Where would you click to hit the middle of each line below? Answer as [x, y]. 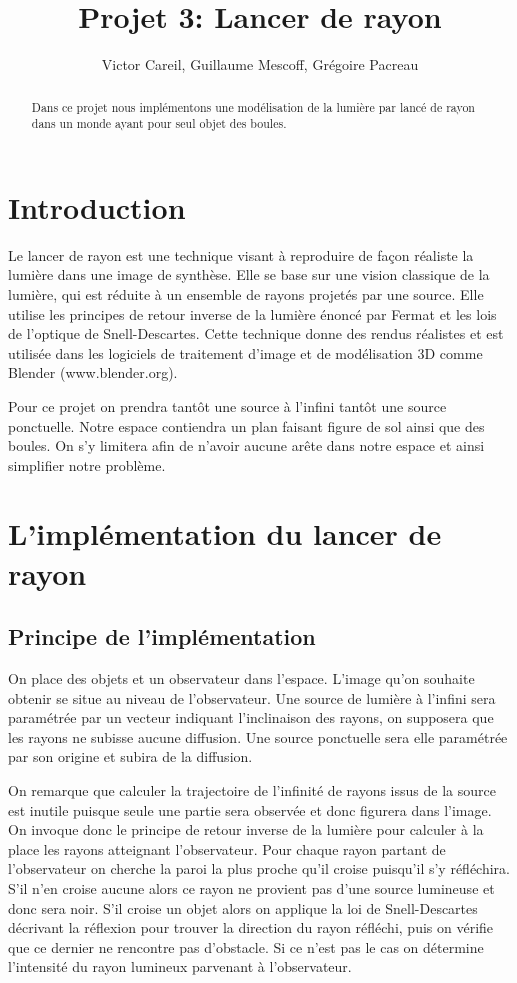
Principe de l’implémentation [162, 636]
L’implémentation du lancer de [225, 533]
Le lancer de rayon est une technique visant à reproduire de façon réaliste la [241, 254]
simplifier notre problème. [87, 464]
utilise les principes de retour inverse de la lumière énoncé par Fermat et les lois [252, 313]
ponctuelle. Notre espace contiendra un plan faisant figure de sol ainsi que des [246, 425]
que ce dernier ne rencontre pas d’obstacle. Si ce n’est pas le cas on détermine [246, 946]
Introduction [97, 206]
